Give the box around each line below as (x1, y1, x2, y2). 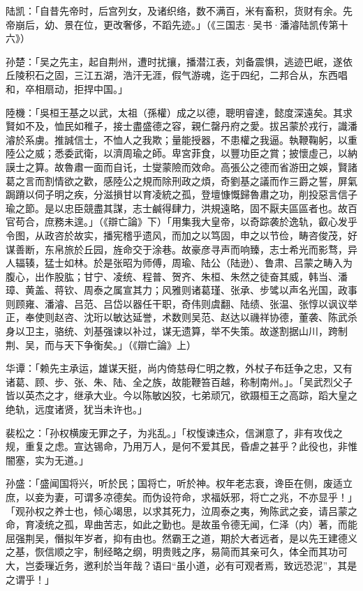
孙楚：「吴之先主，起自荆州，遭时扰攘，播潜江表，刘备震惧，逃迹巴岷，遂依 (6, 54, 353, 68)
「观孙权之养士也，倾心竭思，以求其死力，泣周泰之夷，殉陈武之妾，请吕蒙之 (6, 503, 357, 518)
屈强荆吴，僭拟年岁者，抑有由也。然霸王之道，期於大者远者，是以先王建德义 (6, 530, 357, 545)
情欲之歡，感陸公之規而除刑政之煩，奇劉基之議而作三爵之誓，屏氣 (54, 173, 357, 188)
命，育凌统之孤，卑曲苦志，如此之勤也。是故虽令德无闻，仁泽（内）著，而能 (6, 517, 357, 532)
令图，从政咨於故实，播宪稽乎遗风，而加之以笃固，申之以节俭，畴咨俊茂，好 (6, 227, 357, 242)
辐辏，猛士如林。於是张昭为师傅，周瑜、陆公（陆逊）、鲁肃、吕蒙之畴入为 (15, 255, 353, 270)
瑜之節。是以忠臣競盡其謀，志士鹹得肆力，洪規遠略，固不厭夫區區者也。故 (6, 200, 348, 215)
